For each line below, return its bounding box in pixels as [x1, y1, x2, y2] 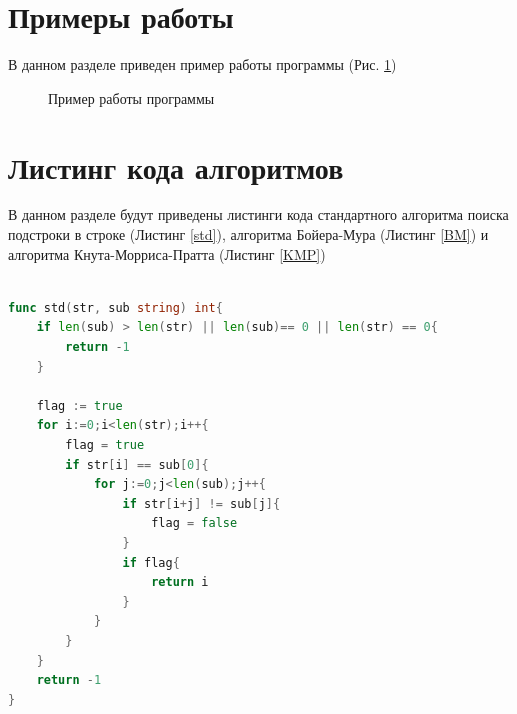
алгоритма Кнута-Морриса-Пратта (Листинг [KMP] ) [8, 243, 326, 264]
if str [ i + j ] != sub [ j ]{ [122, 496, 281, 511]
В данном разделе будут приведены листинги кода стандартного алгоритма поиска [8, 204, 509, 225]
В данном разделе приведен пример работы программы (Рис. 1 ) [8, 54, 397, 75]
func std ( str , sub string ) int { [8, 300, 223, 315]
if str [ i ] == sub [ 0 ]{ [65, 457, 209, 472]
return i [151, 575, 209, 590]
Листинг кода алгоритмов [8, 146, 344, 187]
